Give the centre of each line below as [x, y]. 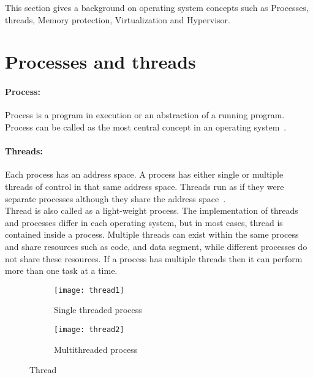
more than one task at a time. [61, 270]
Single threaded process [98, 310]
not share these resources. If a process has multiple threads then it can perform [154, 258]
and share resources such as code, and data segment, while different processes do [156, 246]
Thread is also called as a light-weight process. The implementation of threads [152, 210]
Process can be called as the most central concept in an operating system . [146, 127]
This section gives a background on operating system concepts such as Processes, [157, 7]
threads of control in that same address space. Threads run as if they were [145, 186]
